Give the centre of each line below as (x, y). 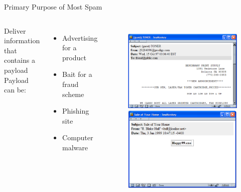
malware (75, 147)
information (22, 40)
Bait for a (77, 74)
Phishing (76, 111)
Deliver (15, 30)
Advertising (80, 37)
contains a (20, 60)
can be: (15, 90)
